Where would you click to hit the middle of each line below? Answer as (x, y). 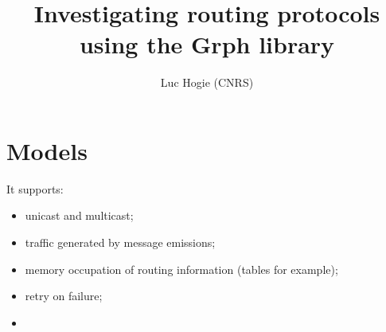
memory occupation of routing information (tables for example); (181, 269)
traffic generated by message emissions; (120, 242)
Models (47, 150)
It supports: (35, 188)
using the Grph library (207, 44)
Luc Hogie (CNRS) (207, 82)
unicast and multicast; (79, 215)
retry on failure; (64, 296)
